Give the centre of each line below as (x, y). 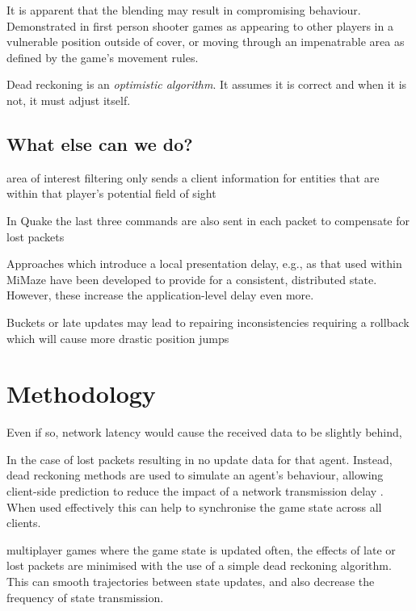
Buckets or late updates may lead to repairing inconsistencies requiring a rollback (208, 322)
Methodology (81, 393)
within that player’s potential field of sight (111, 193)
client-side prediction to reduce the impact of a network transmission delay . (195, 491)
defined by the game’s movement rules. (103, 57)
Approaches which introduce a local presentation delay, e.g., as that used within (204, 264)
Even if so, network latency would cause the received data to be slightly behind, (204, 432)
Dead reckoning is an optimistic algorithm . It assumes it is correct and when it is (207, 84)
